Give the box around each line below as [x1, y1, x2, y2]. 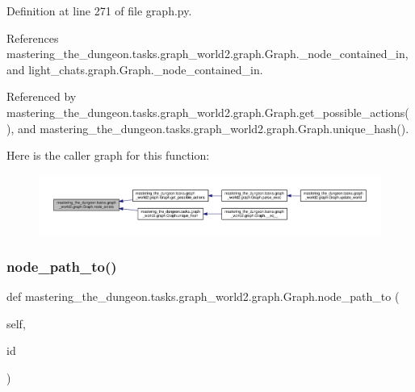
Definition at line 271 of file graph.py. [6, 2, 192, 19]
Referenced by [6, 88, 77, 105]
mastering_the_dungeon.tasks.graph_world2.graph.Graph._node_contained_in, [6, 45, 409, 62]
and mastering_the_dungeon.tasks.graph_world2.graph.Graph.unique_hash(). [17, 119, 409, 136]
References [6, 29, 59, 46]
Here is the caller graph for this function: [6, 147, 210, 164]
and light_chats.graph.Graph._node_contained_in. [6, 60, 263, 77]
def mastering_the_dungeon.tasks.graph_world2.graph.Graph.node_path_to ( [6, 288, 400, 305]
